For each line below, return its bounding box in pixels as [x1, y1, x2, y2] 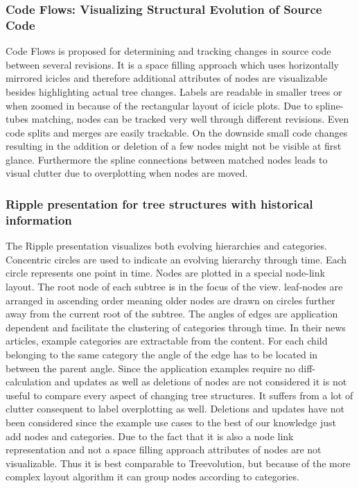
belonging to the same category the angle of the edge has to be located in [6, 347, 318, 361]
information [6, 211, 72, 228]
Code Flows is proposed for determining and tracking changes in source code [6, 44, 331, 58]
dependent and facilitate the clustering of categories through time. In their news [6, 320, 346, 334]
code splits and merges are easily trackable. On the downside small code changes [6, 125, 348, 139]
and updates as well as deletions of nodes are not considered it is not [54, 374, 347, 389]
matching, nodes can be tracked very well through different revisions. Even [31, 112, 349, 126]
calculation [6, 374, 52, 389]
